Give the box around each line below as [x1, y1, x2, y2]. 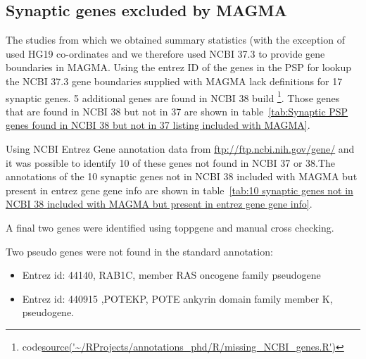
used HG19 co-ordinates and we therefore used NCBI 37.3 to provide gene [6, 46, 325, 61]
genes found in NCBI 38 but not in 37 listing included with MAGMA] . [6, 118, 310, 132]
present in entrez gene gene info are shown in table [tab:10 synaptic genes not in [6, 182, 353, 197]
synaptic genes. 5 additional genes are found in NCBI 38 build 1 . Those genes [6, 88, 340, 105]
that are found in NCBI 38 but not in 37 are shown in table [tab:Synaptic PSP [6, 103, 348, 118]
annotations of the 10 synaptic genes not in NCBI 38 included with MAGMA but [6, 169, 358, 184]
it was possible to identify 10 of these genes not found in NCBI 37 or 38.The [6, 155, 336, 170]
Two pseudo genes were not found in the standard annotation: [6, 244, 273, 258]
